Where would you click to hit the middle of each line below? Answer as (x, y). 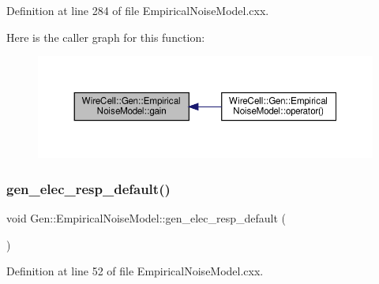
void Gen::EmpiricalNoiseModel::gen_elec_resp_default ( (146, 217)
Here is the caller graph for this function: (106, 37)
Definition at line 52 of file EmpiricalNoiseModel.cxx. (135, 271)
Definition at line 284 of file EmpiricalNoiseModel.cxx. (138, 10)
